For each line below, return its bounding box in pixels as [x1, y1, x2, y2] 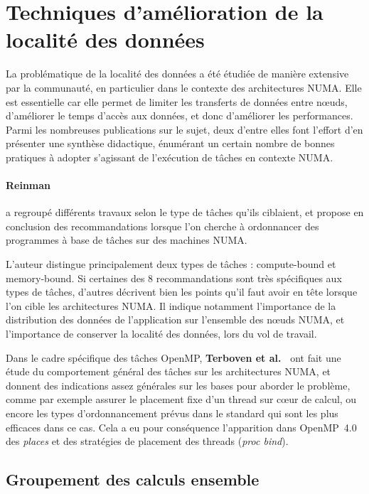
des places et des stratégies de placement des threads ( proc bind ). [6, 434, 289, 449]
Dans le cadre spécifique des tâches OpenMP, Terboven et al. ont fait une [6, 350, 341, 365]
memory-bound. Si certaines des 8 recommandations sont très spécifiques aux [6, 270, 342, 285]
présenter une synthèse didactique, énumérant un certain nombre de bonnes [6, 136, 335, 151]
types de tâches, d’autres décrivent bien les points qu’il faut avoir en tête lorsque [6, 284, 358, 299]
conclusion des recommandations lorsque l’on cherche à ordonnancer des [6, 218, 319, 233]
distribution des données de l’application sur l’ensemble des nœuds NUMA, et [6, 312, 345, 327]
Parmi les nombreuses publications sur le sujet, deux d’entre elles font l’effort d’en [6, 122, 363, 136]
